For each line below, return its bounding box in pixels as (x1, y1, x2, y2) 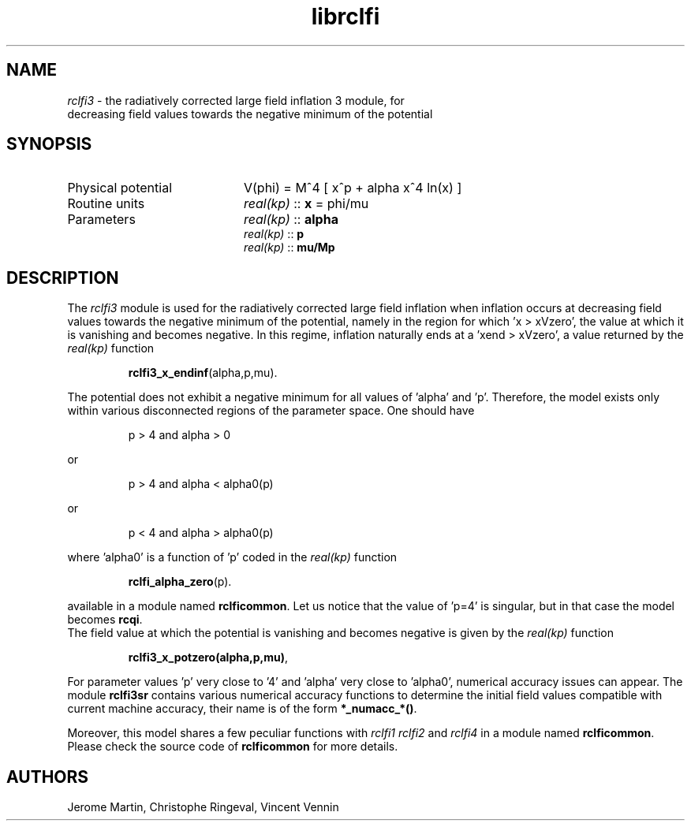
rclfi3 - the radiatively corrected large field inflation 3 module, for (67, 93, 405, 107)
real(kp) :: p (244, 227, 304, 241)
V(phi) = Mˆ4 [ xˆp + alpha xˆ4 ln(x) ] (243, 180, 462, 196)
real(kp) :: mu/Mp (244, 240, 335, 255)
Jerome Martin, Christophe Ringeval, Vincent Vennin (67, 800, 339, 814)
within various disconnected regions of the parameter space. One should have (67, 404, 475, 418)
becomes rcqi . (67, 613, 143, 627)
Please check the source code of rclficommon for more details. (67, 739, 398, 754)
